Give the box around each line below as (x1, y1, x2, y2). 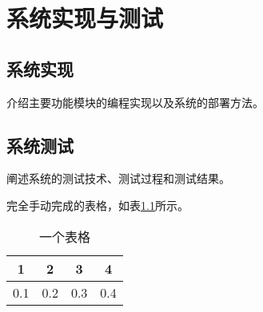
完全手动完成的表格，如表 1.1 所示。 (6, 196, 189, 213)
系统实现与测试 (6, 2, 164, 34)
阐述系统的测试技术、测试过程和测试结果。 (6, 170, 230, 187)
